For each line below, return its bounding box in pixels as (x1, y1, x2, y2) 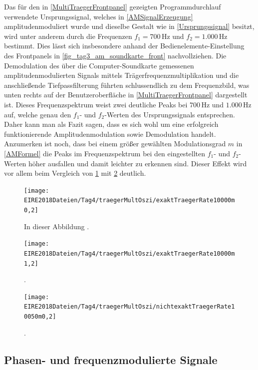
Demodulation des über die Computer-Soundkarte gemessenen (4, 60, 194, 70)
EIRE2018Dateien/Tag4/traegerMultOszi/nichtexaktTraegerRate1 (24, 303, 235, 311)
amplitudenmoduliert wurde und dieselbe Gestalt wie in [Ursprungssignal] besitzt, (4, 21, 255, 31)
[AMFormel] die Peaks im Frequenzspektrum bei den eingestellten (4, 148, 206, 158)
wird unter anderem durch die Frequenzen (4, 30, 132, 41)
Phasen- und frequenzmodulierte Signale (4, 352, 218, 367)
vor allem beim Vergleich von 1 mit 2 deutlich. (4, 168, 146, 178)
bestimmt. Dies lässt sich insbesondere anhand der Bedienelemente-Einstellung (4, 40, 245, 51)
